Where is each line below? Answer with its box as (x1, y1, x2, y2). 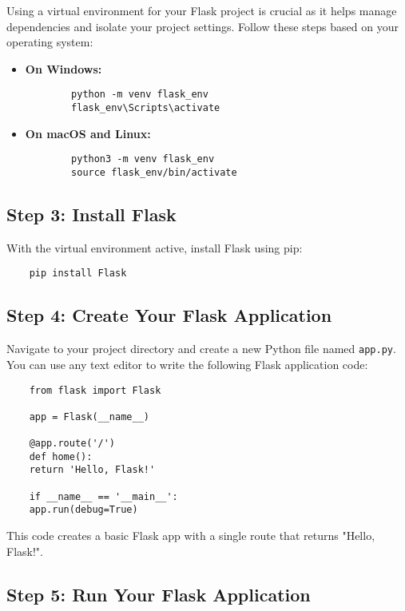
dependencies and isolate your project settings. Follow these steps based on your (6, 18, 399, 34)
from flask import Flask (29, 384, 161, 396)
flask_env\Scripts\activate (71, 102, 220, 114)
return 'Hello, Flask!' (29, 464, 156, 476)
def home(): (29, 450, 93, 462)
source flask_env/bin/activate (71, 166, 237, 178)
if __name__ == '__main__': (29, 490, 178, 502)
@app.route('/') (29, 438, 116, 450)
